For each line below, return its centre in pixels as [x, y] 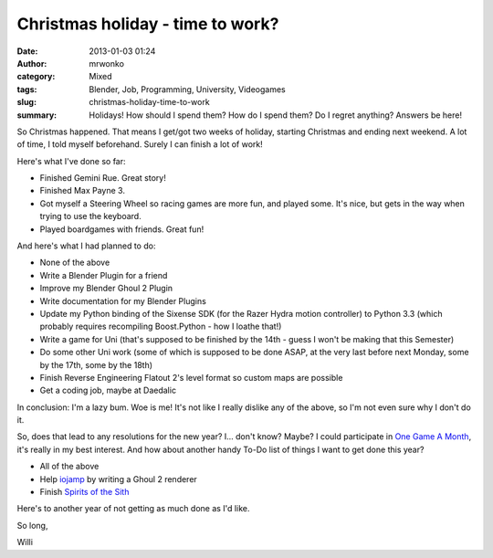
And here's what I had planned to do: [86, 246]
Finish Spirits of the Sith [84, 492]
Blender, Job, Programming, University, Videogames [188, 89]
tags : [27, 89]
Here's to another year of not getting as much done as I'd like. [133, 509]
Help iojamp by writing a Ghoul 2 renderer [119, 479]
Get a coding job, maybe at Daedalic [108, 390]
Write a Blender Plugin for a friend [104, 275]
